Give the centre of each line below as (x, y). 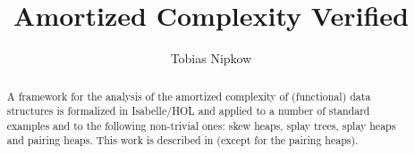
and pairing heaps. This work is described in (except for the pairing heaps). (182, 140)
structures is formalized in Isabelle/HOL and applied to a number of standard (188, 111)
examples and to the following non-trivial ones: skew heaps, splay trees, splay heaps (201, 125)
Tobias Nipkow (211, 58)
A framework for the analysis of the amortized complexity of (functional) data (189, 96)
